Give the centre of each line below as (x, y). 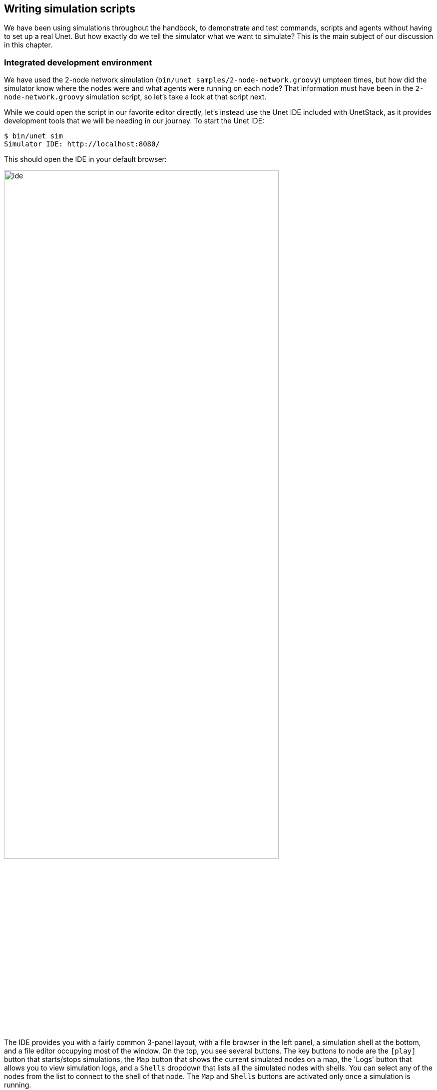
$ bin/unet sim (34, 136)
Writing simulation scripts (70, 9)
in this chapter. (28, 45)
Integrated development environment (78, 62)
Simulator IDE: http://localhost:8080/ (82, 144)
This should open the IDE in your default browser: (85, 159)
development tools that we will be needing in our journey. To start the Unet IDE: (134, 121)
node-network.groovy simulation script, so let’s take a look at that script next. (135, 97)
